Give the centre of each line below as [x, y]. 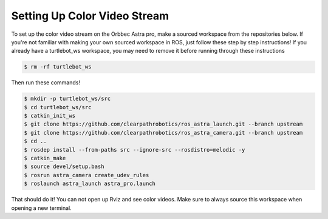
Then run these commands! [46, 83]
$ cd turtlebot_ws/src [58, 107]
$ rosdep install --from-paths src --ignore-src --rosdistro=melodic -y [135, 150]
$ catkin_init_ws [50, 116]
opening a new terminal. [42, 208]
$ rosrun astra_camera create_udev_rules [87, 175]
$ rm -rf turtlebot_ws [58, 67]
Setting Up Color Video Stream [90, 16]
